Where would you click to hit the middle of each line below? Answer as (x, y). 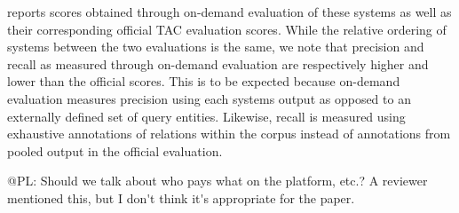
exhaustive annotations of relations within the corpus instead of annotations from (229, 134)
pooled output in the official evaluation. (115, 150)
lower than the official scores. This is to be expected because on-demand (204, 81)
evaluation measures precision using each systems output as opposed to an (209, 98)
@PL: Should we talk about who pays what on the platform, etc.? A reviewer (218, 181)
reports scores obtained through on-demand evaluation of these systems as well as (229, 12)
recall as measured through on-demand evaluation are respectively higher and (218, 63)
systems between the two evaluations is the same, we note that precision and (216, 47)
